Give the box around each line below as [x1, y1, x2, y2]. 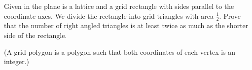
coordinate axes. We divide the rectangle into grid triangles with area [4, 10, 214, 21]
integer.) [4, 56, 29, 67]
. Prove [219, 10, 241, 21]
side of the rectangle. [4, 30, 67, 40]
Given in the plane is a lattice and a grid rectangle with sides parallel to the [4, 1, 234, 11]
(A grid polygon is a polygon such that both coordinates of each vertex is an [4, 46, 236, 57]
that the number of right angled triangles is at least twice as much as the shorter [4, 20, 249, 31]
